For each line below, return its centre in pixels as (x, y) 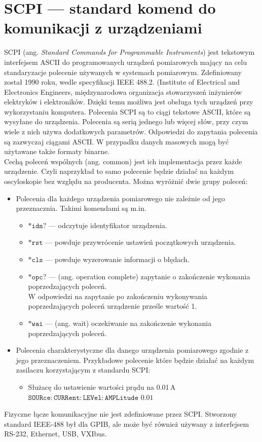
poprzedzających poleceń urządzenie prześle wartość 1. (113, 306)
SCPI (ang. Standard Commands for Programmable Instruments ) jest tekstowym (129, 52)
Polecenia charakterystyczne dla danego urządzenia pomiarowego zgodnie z (132, 350)
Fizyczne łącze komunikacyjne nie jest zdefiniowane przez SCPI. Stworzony (121, 414)
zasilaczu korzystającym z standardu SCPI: (83, 370)
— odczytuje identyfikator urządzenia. (108, 225)
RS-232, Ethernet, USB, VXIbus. (55, 434)
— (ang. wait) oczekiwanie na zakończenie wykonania (128, 323)
